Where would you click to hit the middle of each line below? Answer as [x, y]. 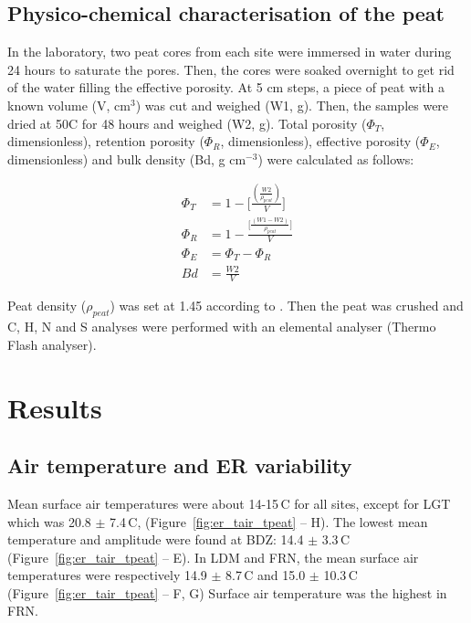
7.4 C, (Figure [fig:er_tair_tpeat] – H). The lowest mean [269, 521]
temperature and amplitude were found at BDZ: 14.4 [156, 539]
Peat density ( [47, 306]
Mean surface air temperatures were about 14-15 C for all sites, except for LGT [229, 503]
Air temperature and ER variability [180, 465]
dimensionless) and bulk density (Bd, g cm [127, 158]
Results [55, 407]
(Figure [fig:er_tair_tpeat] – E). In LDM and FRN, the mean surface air [213, 557]
